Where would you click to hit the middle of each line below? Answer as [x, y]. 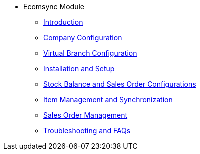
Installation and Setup [79, 69]
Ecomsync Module [54, 7]
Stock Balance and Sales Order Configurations [120, 84]
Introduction [63, 22]
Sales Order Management [86, 115]
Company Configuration [83, 38]
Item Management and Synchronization [108, 99]
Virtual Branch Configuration [90, 53]
